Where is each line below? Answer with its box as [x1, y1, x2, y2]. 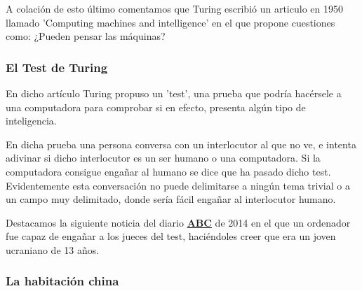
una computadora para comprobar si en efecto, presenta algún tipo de [6, 99, 306, 114]
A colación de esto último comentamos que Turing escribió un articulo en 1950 [6, 1, 343, 15]
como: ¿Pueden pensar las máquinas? [6, 29, 166, 43]
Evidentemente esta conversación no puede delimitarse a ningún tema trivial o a [6, 178, 350, 192]
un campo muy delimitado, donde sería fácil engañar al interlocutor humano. [6, 192, 336, 206]
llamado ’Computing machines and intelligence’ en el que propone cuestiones [6, 15, 335, 29]
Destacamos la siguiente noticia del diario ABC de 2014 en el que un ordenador [6, 215, 351, 229]
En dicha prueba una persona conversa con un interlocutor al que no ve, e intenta [6, 136, 356, 151]
